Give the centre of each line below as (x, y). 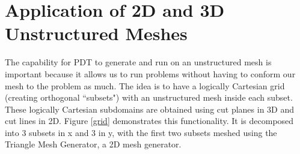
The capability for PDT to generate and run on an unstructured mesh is (138, 62)
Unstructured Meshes (96, 33)
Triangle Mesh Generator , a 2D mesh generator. (93, 144)
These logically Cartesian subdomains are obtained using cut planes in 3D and (150, 109)
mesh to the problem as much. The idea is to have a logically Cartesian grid (145, 85)
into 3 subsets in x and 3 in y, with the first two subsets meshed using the (141, 132)
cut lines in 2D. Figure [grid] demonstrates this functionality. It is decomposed (149, 121)
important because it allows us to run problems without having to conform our (150, 73)
